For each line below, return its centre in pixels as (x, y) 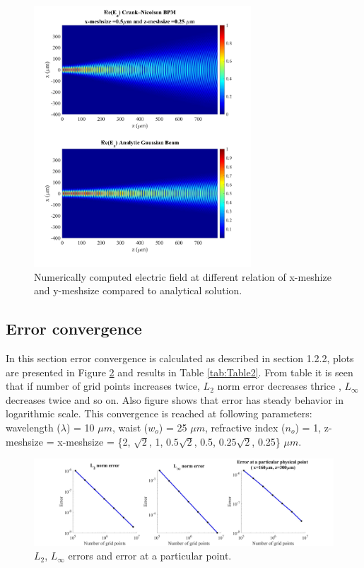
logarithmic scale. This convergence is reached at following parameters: (159, 413)
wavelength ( (33, 427)
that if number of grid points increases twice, (103, 386)
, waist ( (130, 427)
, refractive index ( (245, 427)
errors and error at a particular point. (150, 556)
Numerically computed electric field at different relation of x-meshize (183, 276)
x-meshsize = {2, (94, 441)
